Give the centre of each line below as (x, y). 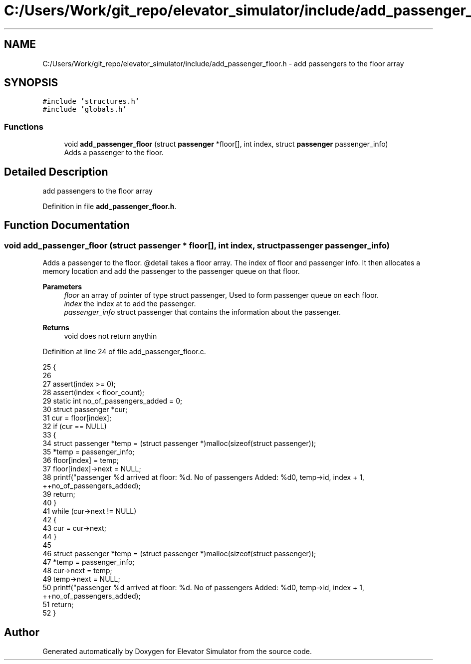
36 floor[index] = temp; (81, 460)
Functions (24, 126)
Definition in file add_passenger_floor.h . (110, 207)
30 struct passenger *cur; (85, 410)
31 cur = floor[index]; (77, 418)
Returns (56, 328)
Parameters (62, 287)
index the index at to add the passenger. (130, 304)
